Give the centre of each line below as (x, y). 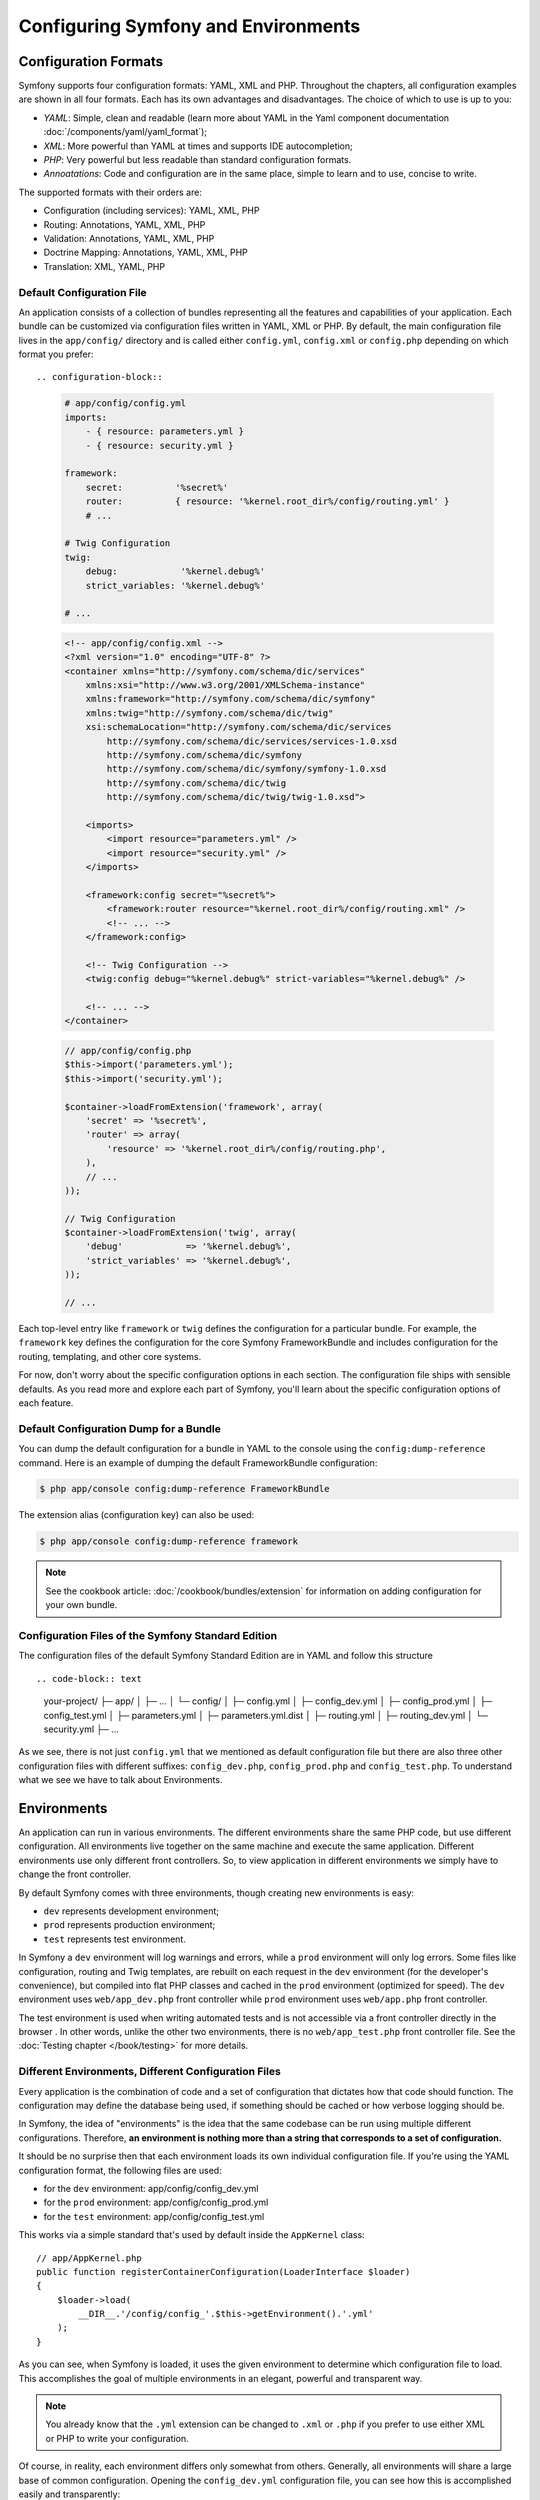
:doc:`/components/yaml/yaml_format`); (125, 132)
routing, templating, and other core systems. (110, 1356)
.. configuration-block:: (100, 377)
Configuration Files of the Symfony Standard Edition (148, 1635)
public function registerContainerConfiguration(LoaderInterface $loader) (223, 2271)
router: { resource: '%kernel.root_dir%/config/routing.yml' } (267, 501)
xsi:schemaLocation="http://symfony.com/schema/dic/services (238, 727)
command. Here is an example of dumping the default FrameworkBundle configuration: (198, 1462)
